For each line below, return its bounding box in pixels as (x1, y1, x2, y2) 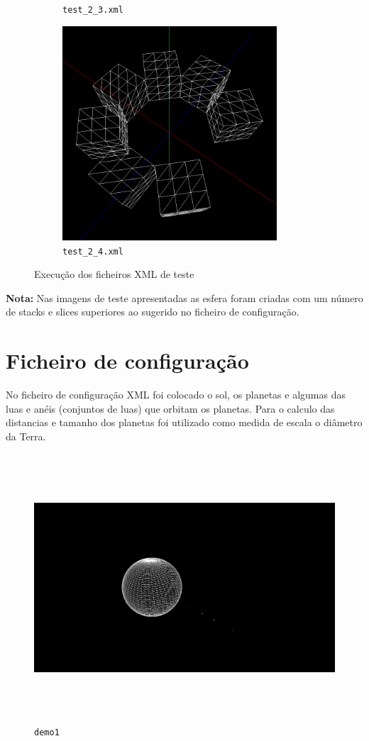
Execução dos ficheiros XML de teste (34, 267, 194, 282)
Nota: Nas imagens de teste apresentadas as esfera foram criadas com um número (6, 290, 363, 305)
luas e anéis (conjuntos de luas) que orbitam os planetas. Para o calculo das (6, 401, 335, 416)
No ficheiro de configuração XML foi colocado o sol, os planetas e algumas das (6, 387, 346, 402)
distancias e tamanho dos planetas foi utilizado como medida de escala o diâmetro (6, 415, 363, 430)
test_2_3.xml (62, 5, 123, 15)
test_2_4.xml (62, 246, 123, 257)
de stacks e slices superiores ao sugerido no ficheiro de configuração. (6, 304, 299, 319)
